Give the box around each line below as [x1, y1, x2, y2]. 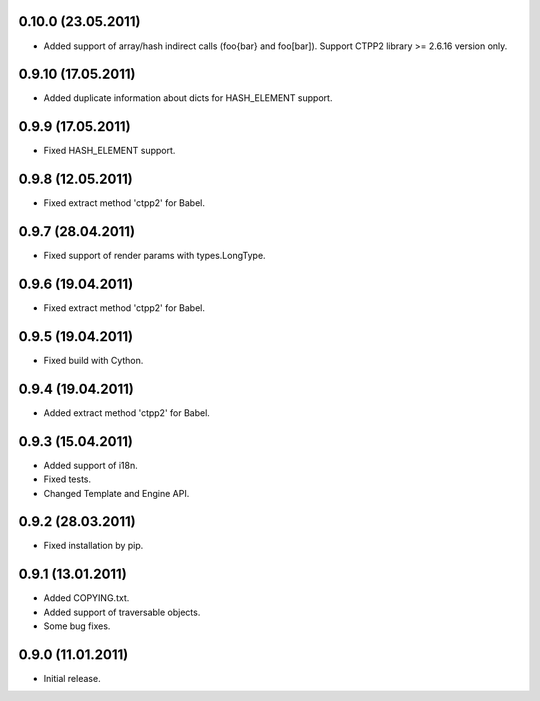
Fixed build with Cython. [43, 354, 144, 366]
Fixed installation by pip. [43, 540, 144, 552]
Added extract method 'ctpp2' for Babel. [43, 406, 210, 419]
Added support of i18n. [43, 459, 139, 471]
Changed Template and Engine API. [43, 487, 190, 499]
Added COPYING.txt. [43, 592, 130, 604]
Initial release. [43, 673, 101, 685]
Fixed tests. [43, 473, 92, 485]
